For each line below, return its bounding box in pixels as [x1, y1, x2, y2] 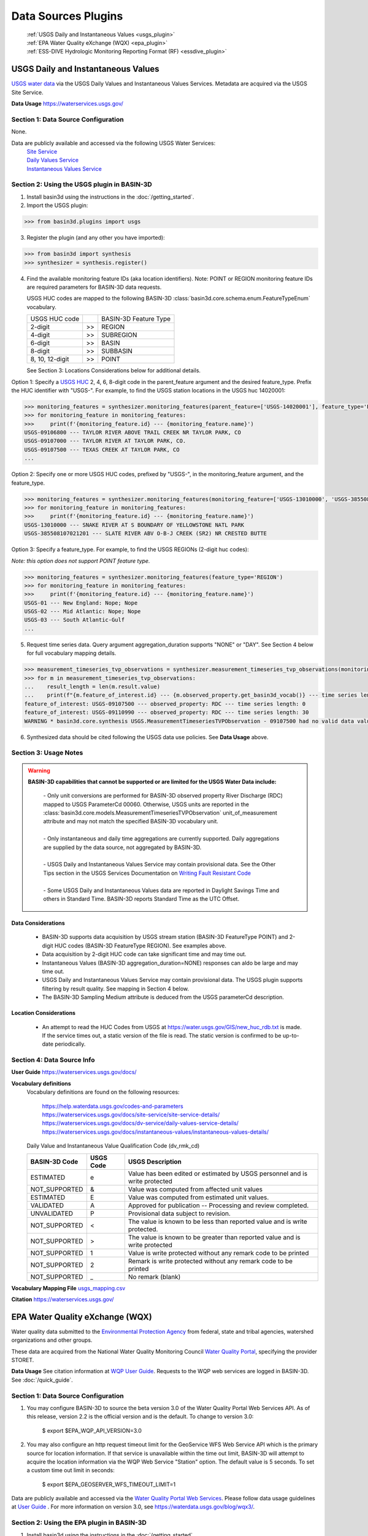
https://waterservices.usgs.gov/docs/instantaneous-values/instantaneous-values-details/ [42, 1128, 269, 1135]
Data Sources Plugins [11, 9, 123, 23]
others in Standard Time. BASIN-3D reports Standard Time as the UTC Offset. [43, 895, 239, 903]
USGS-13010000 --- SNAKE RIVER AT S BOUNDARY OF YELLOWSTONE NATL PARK [24, 521, 245, 528]
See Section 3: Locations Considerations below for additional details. [26, 367, 201, 374]
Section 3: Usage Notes [11, 748, 83, 757]
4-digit [30, 331, 50, 339]
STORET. [11, 1357, 34, 1364]
